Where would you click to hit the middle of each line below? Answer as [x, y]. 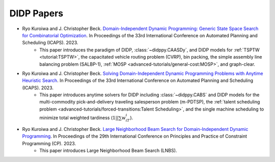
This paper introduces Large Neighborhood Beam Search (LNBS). [108, 151]
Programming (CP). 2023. [49, 143]
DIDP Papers [36, 13]
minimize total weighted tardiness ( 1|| [79, 118]
